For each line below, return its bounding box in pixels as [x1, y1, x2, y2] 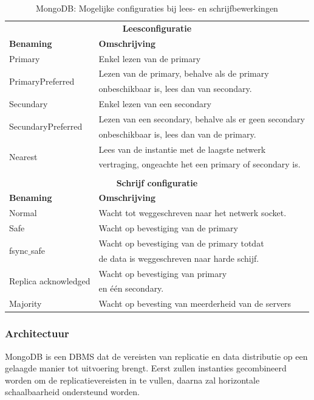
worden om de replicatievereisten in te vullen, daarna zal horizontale [5, 373, 260, 386]
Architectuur [5, 326, 69, 341]
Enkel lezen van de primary [98, 52, 201, 65]
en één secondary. [98, 282, 164, 295]
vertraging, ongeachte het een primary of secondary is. [98, 158, 301, 170]
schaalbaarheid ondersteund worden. [5, 385, 140, 398]
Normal [9, 206, 37, 219]
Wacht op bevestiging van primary [98, 267, 227, 279]
